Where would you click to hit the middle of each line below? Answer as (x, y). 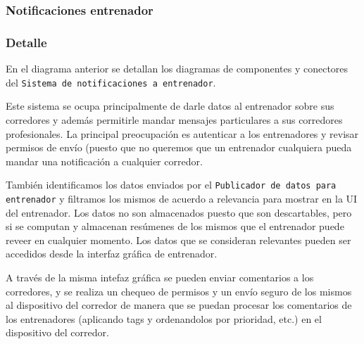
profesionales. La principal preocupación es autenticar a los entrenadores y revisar (182, 133)
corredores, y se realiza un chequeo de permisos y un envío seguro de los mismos (179, 291)
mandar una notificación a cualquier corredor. (104, 161)
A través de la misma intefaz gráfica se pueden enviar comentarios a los (160, 277)
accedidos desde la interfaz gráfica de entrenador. (112, 254)
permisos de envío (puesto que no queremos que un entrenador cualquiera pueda (179, 147)
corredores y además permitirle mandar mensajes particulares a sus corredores (174, 119)
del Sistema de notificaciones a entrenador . (111, 82)
